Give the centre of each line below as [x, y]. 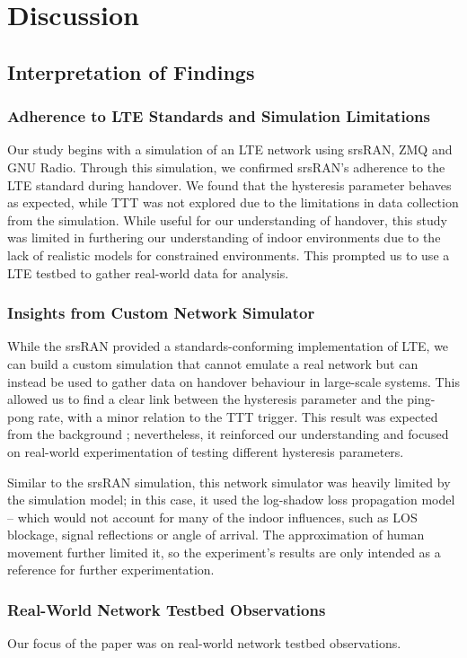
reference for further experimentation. [111, 570]
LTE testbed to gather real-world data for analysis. [148, 272]
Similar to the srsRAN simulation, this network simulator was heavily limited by [229, 482]
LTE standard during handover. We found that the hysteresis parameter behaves [229, 184]
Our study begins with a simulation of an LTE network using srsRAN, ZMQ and [230, 149]
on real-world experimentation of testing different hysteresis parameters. [206, 451]
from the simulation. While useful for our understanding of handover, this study [227, 219]
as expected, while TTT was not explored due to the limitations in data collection [233, 202]
